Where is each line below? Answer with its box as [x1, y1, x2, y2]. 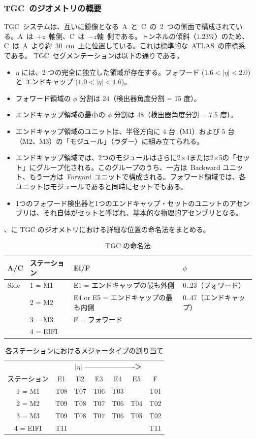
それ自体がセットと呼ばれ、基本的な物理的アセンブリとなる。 [43, 207, 243, 218]
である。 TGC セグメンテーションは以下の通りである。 [4, 50, 184, 60]
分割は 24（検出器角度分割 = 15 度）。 [79, 93, 201, 103]
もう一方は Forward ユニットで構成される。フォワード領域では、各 [29, 171, 246, 182]
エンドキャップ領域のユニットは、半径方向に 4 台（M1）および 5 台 [15, 126, 235, 136]
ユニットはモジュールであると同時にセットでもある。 [15, 181, 188, 191]
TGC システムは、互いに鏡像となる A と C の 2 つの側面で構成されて [4, 21, 236, 32]
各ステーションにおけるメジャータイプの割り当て [5, 345, 163, 355]
